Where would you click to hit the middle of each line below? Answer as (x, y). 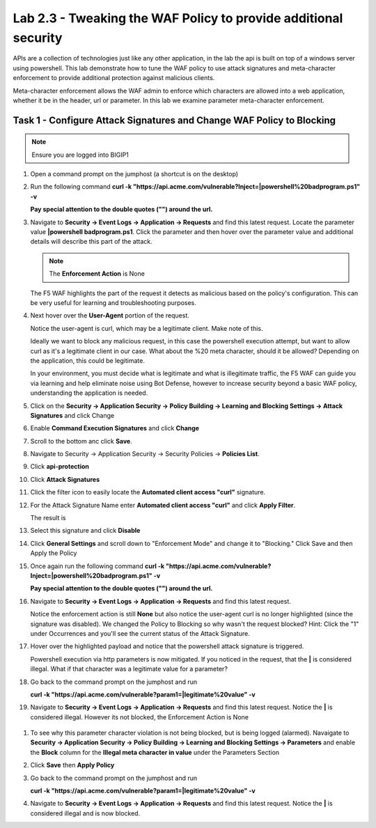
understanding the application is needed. (89, 393)
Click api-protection (60, 467)
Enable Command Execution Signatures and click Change (115, 428)
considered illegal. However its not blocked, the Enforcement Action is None (139, 717)
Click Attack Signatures (65, 479)
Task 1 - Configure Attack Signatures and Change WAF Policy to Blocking (174, 120)
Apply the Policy (54, 553)
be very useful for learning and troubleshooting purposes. (113, 303)
